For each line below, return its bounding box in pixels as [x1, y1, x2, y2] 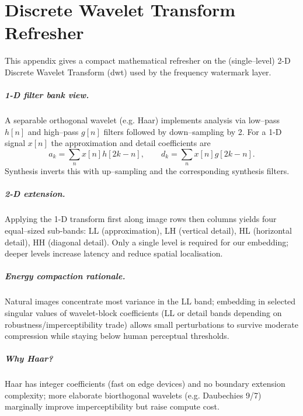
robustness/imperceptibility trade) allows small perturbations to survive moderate [5, 318, 298, 330]
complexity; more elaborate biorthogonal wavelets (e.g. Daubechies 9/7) [5, 389, 262, 401]
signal [5, 137, 26, 149]
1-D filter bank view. [5, 89, 89, 101]
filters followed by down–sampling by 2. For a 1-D [103, 125, 282, 137]
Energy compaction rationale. [5, 270, 126, 282]
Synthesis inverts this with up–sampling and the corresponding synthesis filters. [5, 165, 290, 177]
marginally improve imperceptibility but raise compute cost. [5, 400, 220, 412]
